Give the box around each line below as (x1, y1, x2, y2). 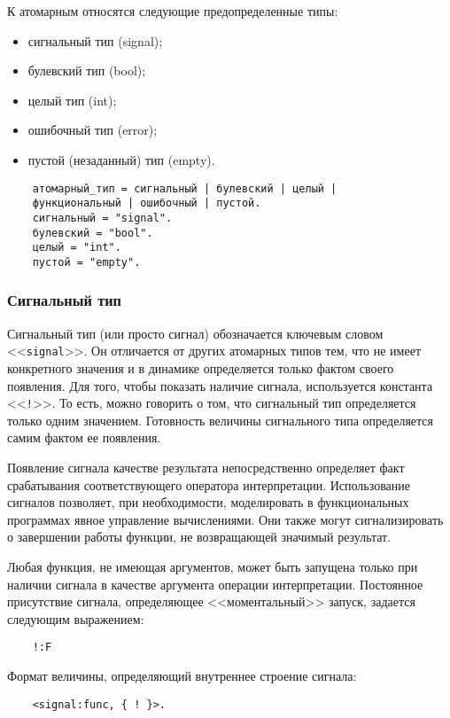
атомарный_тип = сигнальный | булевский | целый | (32, 182, 337, 195)
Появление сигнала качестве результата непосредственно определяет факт (7, 458, 405, 476)
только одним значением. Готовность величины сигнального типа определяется (7, 410, 434, 429)
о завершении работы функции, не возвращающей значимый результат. (7, 527, 392, 546)
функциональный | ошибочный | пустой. (32, 197, 261, 210)
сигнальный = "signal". (32, 211, 173, 224)
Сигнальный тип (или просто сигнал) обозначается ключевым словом (7, 324, 384, 342)
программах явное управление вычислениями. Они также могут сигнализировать (7, 510, 444, 528)
